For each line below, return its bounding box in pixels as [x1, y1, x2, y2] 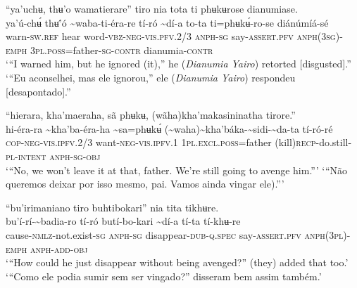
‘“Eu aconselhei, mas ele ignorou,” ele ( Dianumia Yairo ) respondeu [6, 70, 296, 84]
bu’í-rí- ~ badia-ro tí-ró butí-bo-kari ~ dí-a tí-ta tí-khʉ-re [6, 214, 241, 228]
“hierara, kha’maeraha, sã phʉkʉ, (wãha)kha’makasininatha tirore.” [6, 107, 296, 122]
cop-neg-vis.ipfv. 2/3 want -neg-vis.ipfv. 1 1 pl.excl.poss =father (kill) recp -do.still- [6, 135, 352, 150]
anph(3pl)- [304, 227, 351, 242]
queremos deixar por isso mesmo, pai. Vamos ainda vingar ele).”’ [6, 176, 284, 191]
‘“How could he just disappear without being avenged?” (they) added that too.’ [6, 255, 349, 270]
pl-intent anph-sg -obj [6, 148, 101, 163]
